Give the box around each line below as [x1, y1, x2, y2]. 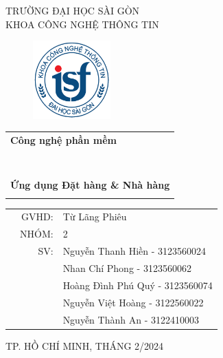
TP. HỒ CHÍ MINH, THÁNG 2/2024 [5, 338, 164, 352]
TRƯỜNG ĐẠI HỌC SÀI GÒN [5, 3, 140, 17]
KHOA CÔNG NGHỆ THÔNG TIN [5, 17, 159, 31]
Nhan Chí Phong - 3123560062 [62, 260, 191, 275]
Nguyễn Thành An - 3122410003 [62, 312, 199, 326]
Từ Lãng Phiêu [62, 209, 127, 224]
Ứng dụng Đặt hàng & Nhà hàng [10, 178, 170, 192]
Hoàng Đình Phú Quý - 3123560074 [62, 277, 213, 292]
